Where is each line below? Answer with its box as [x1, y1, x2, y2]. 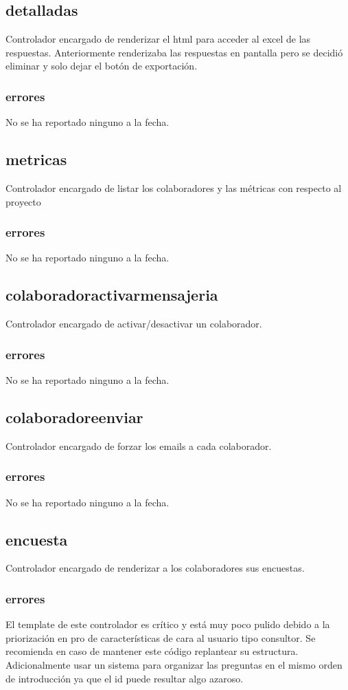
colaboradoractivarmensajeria [5, 284, 218, 305]
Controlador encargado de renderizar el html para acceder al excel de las [5, 32, 311, 46]
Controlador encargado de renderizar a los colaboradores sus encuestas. [5, 561, 305, 575]
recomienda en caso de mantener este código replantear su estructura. [5, 644, 299, 658]
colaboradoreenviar [5, 407, 143, 427]
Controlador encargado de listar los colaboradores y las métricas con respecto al [5, 181, 342, 195]
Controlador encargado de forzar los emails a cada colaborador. [5, 438, 272, 453]
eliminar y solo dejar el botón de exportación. [5, 58, 198, 73]
